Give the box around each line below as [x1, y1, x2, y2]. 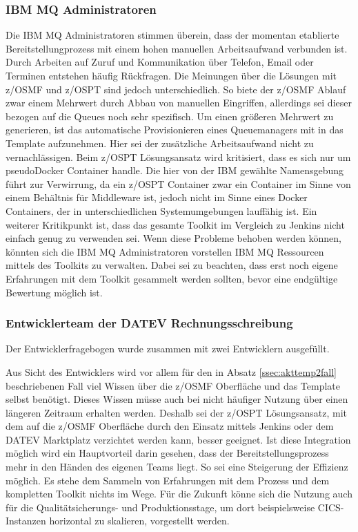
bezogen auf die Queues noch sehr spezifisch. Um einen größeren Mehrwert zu [6, 108, 334, 123]
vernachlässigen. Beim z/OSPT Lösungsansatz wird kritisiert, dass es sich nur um [6, 149, 351, 164]
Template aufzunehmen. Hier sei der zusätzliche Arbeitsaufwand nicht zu [6, 135, 314, 150]
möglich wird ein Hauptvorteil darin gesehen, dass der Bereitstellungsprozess [6, 446, 329, 460]
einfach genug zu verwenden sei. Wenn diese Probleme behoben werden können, [6, 231, 341, 245]
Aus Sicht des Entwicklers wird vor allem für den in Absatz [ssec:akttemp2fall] [6, 364, 337, 379]
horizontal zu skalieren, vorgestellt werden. [49, 513, 230, 528]
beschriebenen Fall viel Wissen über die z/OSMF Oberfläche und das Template [6, 378, 340, 392]
